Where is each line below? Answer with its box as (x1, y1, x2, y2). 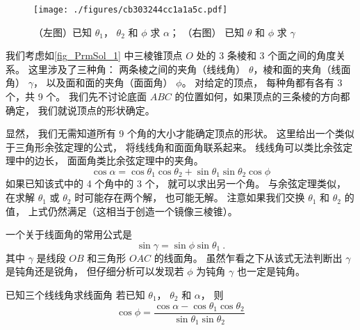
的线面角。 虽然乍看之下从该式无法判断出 (154, 250, 343, 265)
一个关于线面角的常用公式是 (6, 227, 132, 242)
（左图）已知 (33, 24, 92, 39)
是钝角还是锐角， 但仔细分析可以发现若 (6, 264, 184, 278)
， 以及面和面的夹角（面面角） (33, 75, 173, 90)
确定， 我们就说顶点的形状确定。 (6, 102, 155, 117)
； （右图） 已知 (169, 24, 245, 39)
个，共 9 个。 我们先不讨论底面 (6, 89, 147, 104)
